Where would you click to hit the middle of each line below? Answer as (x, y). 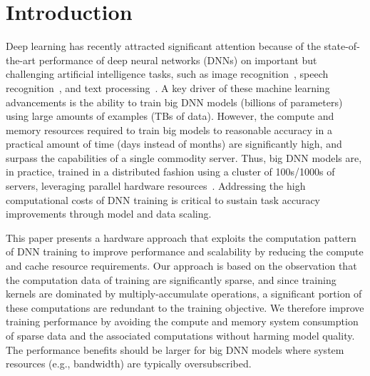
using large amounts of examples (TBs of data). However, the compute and (170, 116)
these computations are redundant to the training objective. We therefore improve (185, 307)
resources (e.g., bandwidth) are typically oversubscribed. (129, 364)
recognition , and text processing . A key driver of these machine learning (168, 87)
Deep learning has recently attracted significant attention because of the (163, 46)
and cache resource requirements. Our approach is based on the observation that (181, 266)
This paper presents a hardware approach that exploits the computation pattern (181, 237)
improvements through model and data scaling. (109, 214)
